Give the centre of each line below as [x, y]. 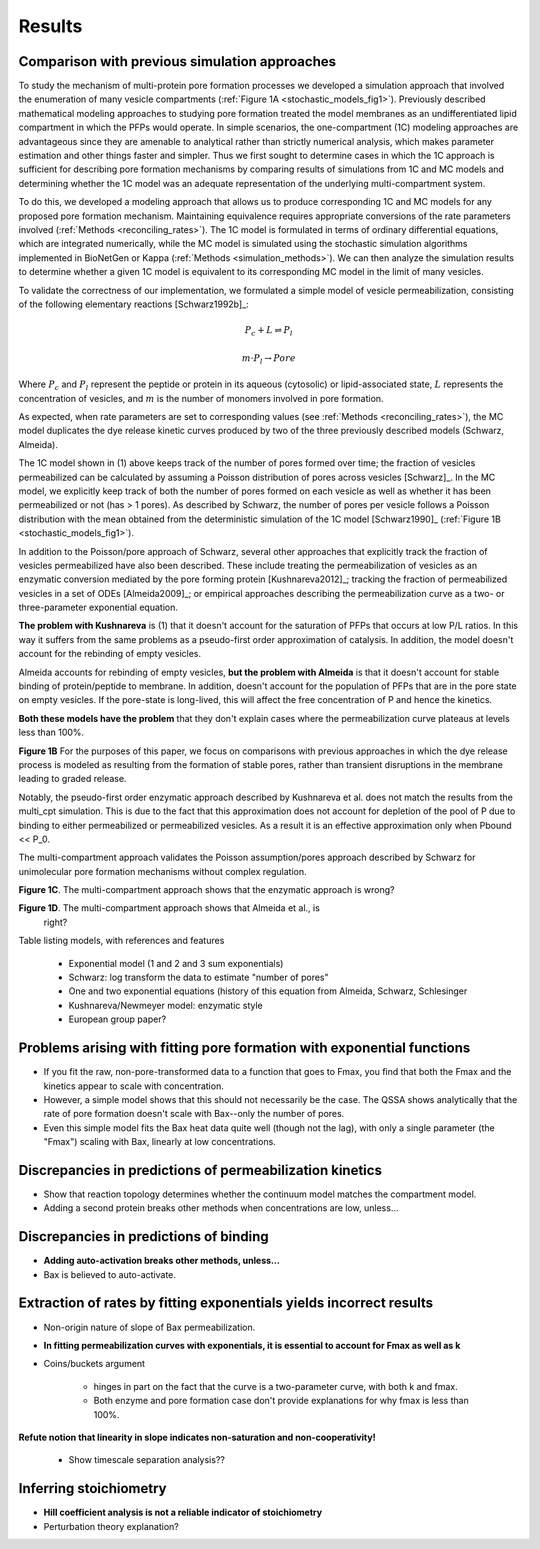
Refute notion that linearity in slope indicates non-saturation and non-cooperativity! [197, 1437]
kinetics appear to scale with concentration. [133, 1086]
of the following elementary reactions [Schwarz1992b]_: [133, 304]
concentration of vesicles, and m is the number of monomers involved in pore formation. [201, 398]
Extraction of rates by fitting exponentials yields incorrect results [226, 1303]
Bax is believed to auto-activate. [110, 1274]
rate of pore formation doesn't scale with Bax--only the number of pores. [194, 1114]
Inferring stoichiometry [92, 1488]
